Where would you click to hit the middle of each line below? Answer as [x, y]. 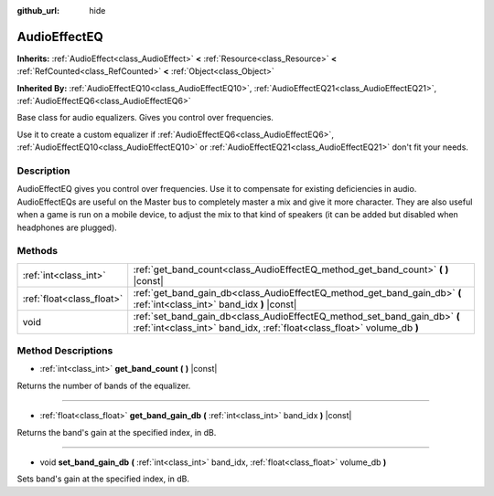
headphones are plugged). [67, 227]
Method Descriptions [65, 351]
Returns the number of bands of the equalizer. [104, 385]
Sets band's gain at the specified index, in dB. [103, 479]
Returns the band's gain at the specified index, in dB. [117, 432]
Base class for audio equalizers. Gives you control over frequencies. [145, 118]
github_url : [38, 11]
